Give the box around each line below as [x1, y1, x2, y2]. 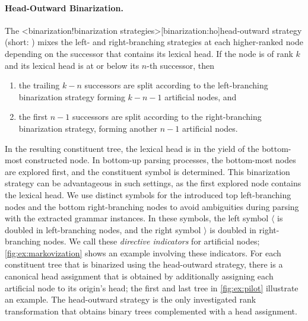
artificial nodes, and [164, 90, 237, 103]
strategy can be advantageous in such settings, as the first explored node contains [5, 177, 301, 189]
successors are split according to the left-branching [84, 79, 268, 91]
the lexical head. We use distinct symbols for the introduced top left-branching [5, 188, 291, 201]
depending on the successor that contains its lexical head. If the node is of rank [5, 47, 293, 59]
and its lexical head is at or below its [5, 59, 139, 71]
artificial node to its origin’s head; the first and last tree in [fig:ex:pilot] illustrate [5, 281, 299, 294]
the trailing [18, 79, 60, 91]
